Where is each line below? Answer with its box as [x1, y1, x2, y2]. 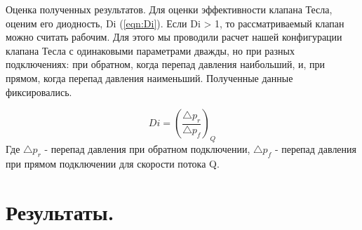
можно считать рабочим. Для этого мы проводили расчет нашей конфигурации [6, 29, 342, 44]
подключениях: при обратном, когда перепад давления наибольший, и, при [6, 57, 325, 72]
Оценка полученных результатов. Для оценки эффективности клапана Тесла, [6, 2, 333, 16]
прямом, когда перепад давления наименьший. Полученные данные [6, 70, 293, 85]
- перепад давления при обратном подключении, [44, 141, 250, 156]
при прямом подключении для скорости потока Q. [6, 156, 220, 170]
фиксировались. [6, 84, 72, 99]
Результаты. [6, 197, 114, 226]
